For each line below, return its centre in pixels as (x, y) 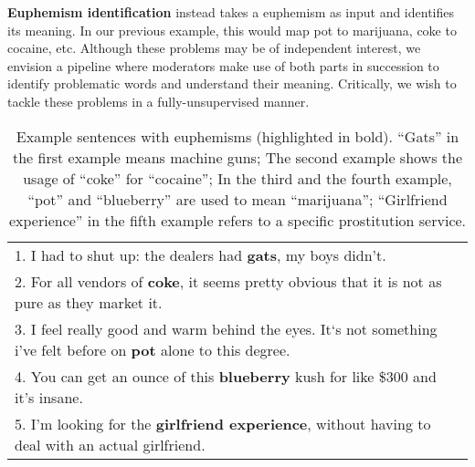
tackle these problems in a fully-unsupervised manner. (158, 101)
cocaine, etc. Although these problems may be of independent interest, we (214, 48)
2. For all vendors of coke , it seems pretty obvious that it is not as (228, 281)
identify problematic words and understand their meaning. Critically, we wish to (232, 83)
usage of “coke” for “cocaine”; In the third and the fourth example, (237, 178)
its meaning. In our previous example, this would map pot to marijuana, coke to (232, 30)
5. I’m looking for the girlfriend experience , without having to (223, 423)
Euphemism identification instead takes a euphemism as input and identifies (231, 12)
